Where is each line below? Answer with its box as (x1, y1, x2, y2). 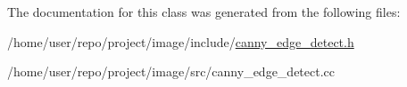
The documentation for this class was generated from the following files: (7, 3, 401, 20)
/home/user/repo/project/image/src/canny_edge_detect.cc (7, 62, 336, 81)
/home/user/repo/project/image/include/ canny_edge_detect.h (7, 32, 354, 51)
